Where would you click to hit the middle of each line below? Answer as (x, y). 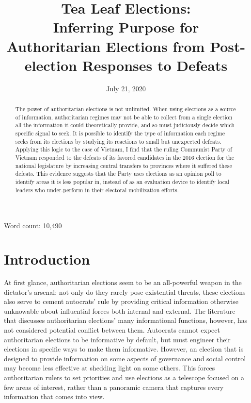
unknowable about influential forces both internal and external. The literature (120, 311)
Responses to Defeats (155, 65)
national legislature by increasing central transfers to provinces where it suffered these (124, 165)
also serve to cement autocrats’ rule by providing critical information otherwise (121, 301)
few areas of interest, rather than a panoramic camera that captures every (114, 387)
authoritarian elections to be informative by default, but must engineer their (117, 339)
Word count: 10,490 (33, 226)
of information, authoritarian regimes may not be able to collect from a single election (124, 117)
